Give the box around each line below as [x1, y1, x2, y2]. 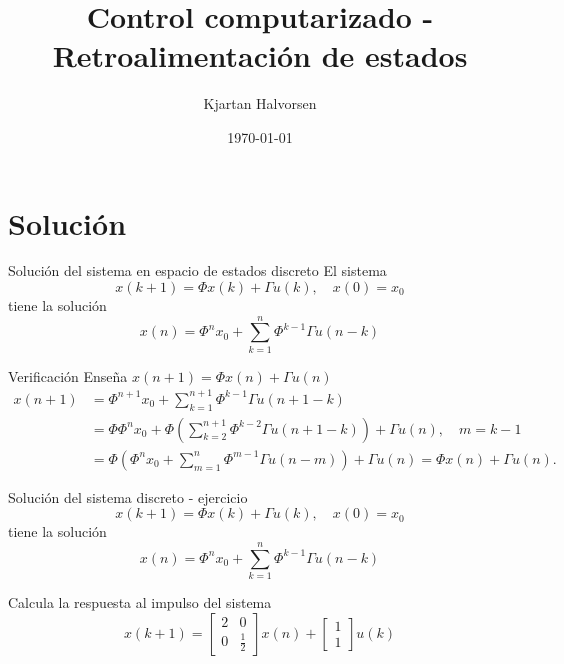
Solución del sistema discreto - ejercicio [8, 486, 248, 507]
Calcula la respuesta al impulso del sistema [8, 592, 272, 613]
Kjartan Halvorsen [203, 93, 317, 114]
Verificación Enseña [8, 365, 128, 386]
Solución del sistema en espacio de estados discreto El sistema [8, 260, 387, 281]
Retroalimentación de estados [52, 35, 468, 76]
